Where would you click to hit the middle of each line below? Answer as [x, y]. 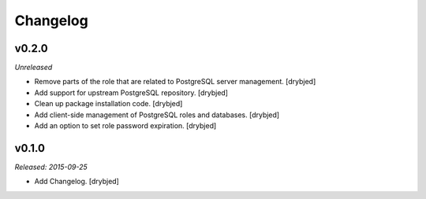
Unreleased [34, 68]
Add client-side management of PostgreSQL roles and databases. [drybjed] [157, 115]
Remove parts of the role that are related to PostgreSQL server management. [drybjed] [175, 82]
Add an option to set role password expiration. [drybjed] [125, 126]
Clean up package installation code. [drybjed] [108, 104]
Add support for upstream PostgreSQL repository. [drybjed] [131, 92]
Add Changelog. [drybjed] [77, 182]
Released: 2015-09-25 [51, 167]
